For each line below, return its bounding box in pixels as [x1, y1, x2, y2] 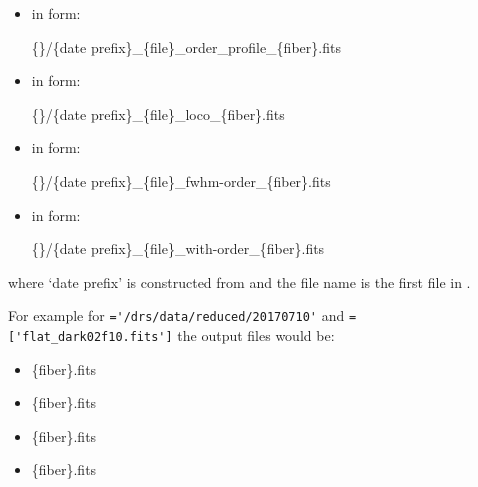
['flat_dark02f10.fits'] [8, 330, 173, 344]
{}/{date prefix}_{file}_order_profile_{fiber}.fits [31, 36, 341, 57]
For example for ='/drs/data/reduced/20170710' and [8, 305, 345, 326]
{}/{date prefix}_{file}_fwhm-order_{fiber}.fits [31, 170, 331, 191]
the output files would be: [177, 325, 335, 345]
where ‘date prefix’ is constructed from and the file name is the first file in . [8, 271, 471, 292]
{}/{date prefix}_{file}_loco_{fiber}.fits [31, 103, 285, 124]
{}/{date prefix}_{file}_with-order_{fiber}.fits [31, 238, 325, 259]
